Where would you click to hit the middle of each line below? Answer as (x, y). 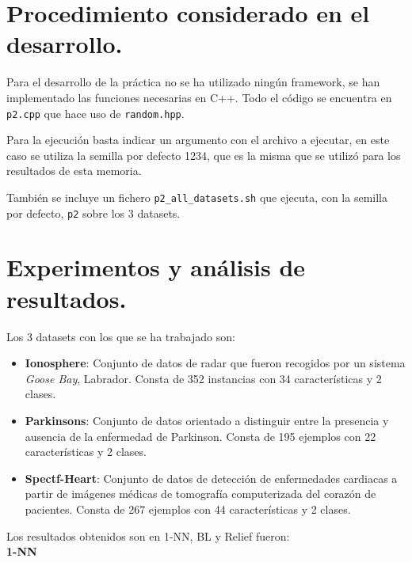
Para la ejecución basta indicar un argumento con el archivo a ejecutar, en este (198, 140)
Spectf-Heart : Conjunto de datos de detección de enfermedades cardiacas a (211, 478)
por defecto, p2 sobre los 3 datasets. (93, 213)
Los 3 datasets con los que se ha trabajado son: (121, 336)
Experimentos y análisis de (156, 267)
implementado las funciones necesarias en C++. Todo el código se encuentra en (199, 97)
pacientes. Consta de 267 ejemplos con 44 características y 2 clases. (188, 509)
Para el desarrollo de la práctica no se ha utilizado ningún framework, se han (193, 82)
